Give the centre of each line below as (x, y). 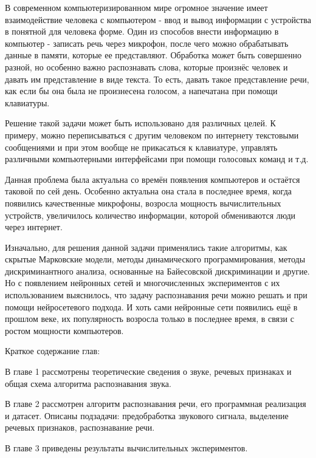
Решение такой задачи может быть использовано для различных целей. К (140, 123)
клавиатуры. (27, 102)
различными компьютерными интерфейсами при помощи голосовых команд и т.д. (157, 159)
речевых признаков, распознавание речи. (80, 427)
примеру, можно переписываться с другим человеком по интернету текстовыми (152, 135)
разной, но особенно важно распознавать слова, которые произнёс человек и (146, 67)
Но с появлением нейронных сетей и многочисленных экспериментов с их (143, 283)
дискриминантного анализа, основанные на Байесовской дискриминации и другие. (157, 271)
